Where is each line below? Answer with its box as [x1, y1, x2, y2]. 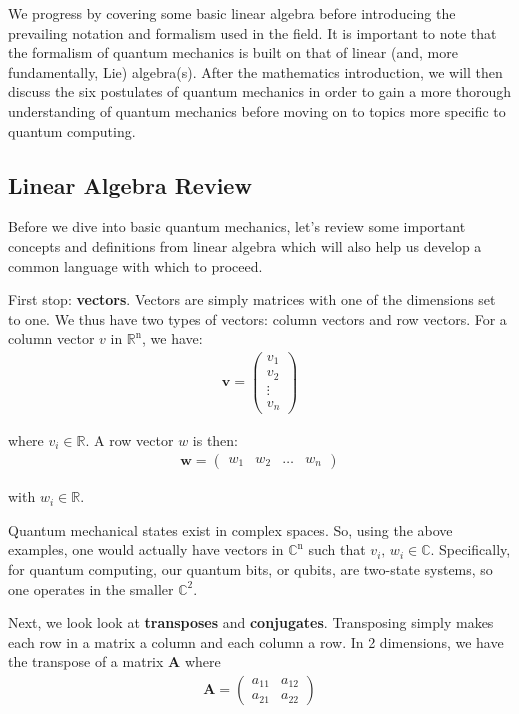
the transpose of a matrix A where [8, 651, 221, 672]
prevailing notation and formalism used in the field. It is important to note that [8, 22, 497, 43]
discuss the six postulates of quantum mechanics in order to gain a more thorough [8, 81, 512, 102]
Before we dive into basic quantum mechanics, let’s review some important [8, 216, 466, 237]
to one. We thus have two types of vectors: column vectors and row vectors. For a [8, 308, 507, 329]
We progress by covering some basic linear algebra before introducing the [8, 3, 456, 23]
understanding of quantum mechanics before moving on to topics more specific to [8, 100, 506, 121]
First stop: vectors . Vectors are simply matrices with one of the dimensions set [8, 289, 496, 310]
